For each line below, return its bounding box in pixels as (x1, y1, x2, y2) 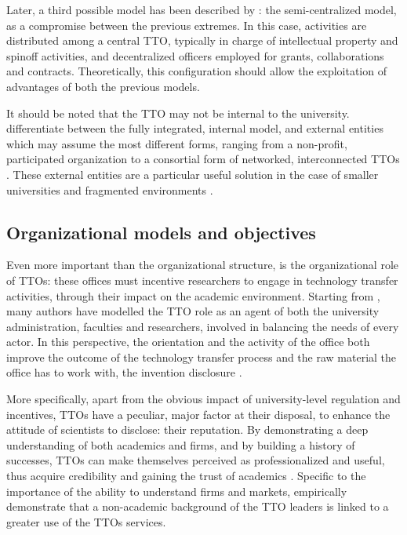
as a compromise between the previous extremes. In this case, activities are (6, 16, 367, 33)
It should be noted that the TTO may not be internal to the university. (6, 104, 350, 121)
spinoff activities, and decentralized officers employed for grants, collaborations (6, 47, 384, 64)
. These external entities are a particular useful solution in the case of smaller (6, 166, 379, 182)
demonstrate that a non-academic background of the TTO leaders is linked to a (6, 498, 389, 515)
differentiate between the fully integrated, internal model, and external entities (6, 120, 383, 136)
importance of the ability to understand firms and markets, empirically (6, 482, 347, 499)
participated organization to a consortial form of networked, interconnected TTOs (6, 151, 400, 167)
